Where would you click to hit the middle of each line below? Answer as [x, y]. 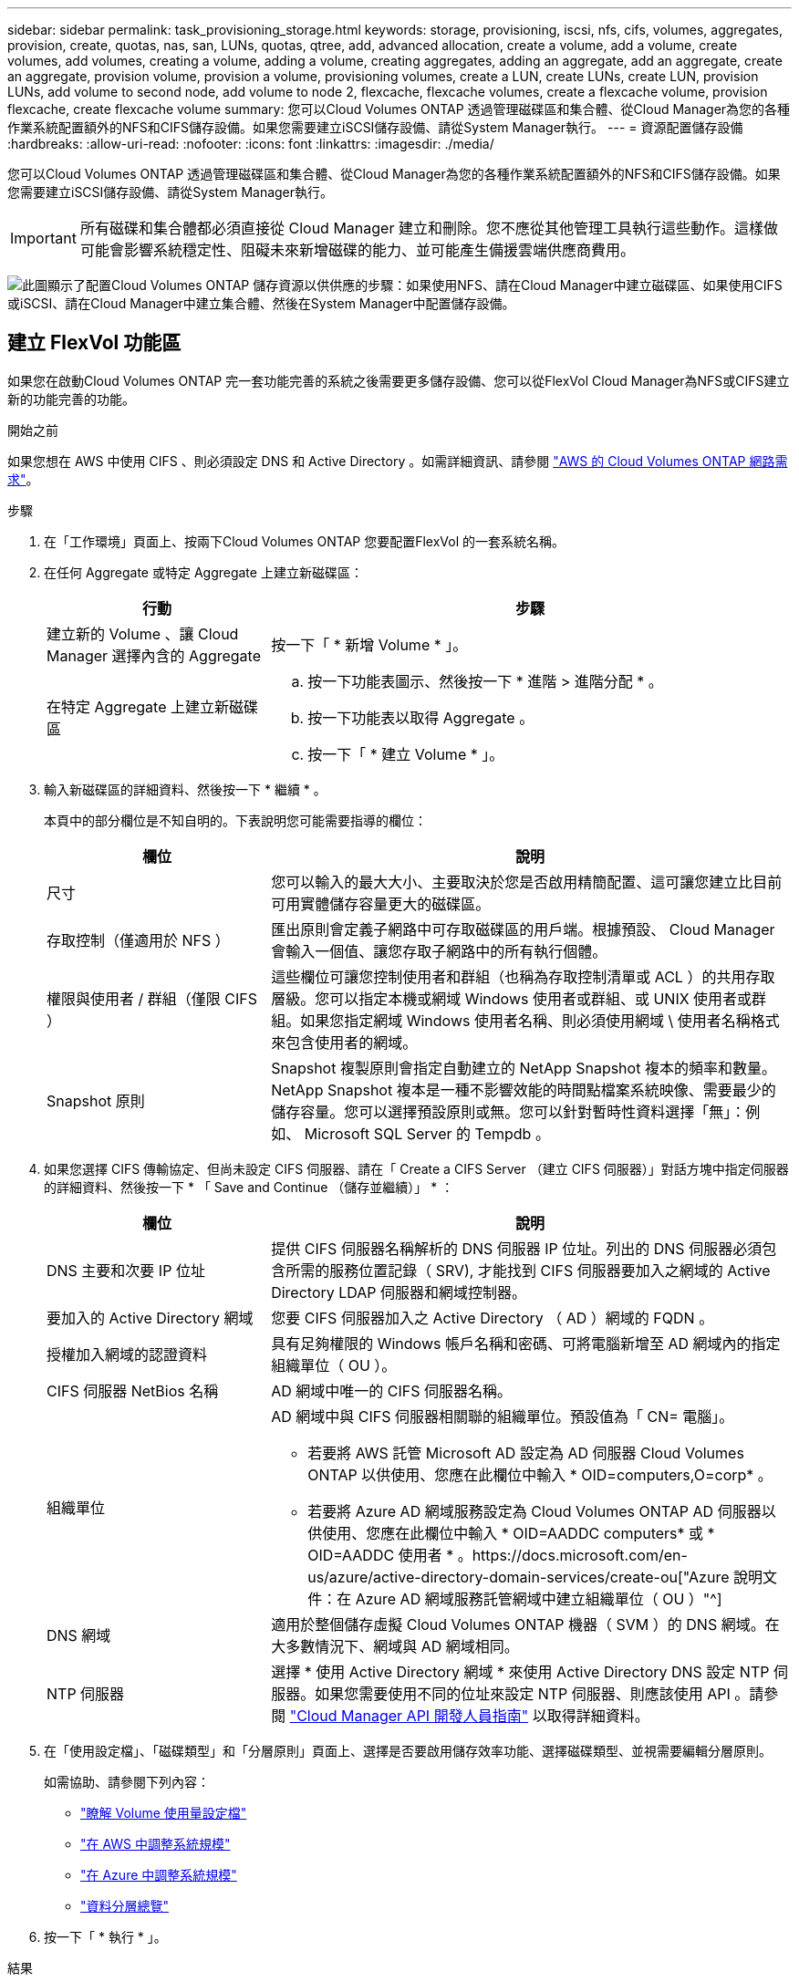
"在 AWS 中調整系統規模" [156, 1843]
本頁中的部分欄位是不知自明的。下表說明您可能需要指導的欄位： [235, 820]
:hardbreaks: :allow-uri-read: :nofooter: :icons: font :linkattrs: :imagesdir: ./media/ [251, 144]
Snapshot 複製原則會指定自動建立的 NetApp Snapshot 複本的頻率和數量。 [524, 1068]
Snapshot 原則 [96, 1100]
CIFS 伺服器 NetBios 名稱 [133, 1391]
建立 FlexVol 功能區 [94, 343]
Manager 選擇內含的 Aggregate [154, 655]
